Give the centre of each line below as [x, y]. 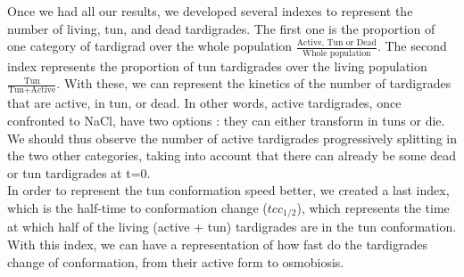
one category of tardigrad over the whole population [150, 46]
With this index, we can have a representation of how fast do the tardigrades [218, 244]
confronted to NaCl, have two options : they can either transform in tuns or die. [226, 120]
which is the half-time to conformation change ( [137, 207]
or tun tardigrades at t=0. [79, 172]
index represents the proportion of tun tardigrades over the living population [217, 65]
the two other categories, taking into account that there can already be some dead [232, 155]
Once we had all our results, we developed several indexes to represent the [210, 11]
